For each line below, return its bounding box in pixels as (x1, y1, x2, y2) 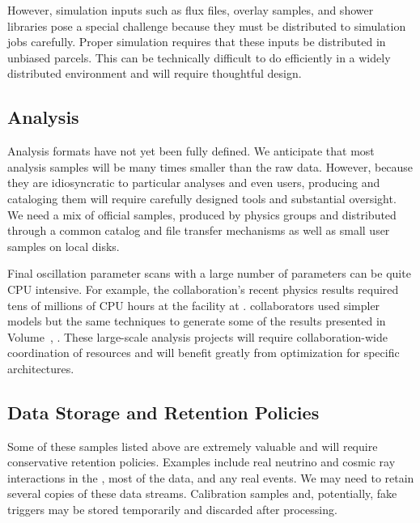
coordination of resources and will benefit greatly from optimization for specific (7, 344, 400, 361)
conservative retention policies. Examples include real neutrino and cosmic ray (7, 453, 396, 470)
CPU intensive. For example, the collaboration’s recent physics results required (7, 280, 399, 297)
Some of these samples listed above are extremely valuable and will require (7, 437, 378, 454)
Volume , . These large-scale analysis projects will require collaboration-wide (7, 328, 388, 345)
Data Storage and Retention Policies (7, 399, 320, 424)
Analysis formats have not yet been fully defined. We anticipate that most (7, 142, 375, 159)
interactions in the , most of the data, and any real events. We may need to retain (7, 469, 414, 486)
